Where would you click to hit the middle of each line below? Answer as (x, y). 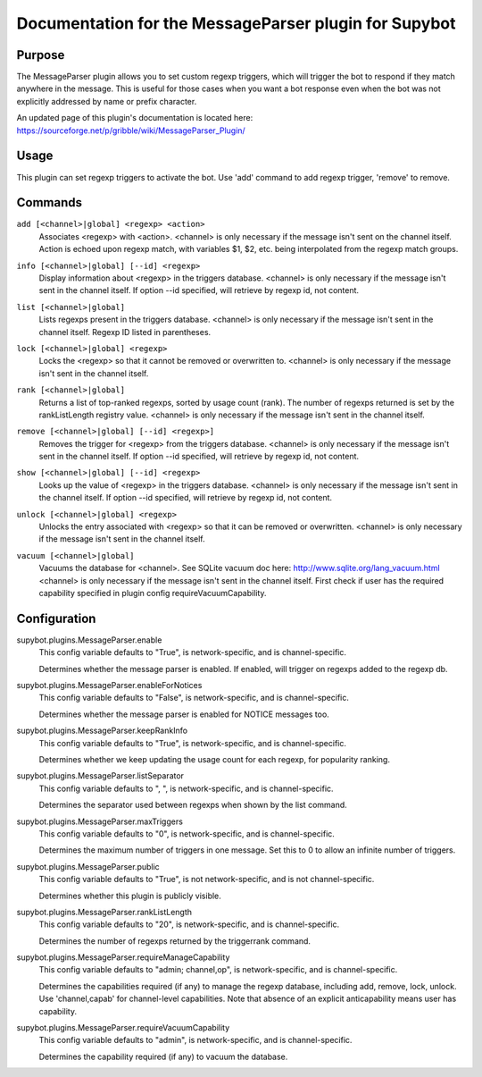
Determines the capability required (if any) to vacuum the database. (163, 1056)
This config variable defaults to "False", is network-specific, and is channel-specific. (194, 698)
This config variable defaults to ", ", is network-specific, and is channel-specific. (186, 788)
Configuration (56, 618)
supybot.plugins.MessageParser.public (88, 866)
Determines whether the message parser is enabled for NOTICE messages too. (184, 714)
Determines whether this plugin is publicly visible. (130, 896)
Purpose (41, 55)
